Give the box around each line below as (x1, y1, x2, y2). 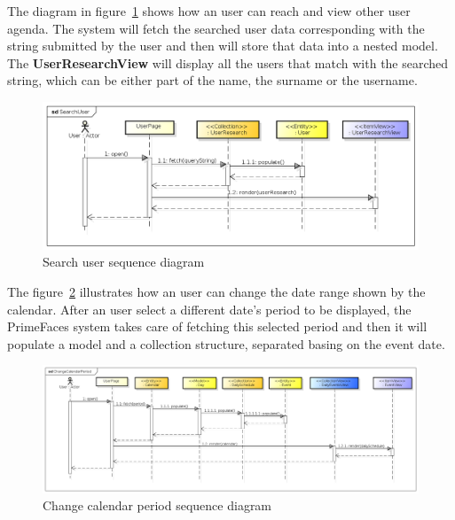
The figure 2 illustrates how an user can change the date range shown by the (7, 283, 426, 301)
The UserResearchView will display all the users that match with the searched (7, 53, 449, 72)
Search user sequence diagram (43, 252, 205, 271)
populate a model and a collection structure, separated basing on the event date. (7, 334, 445, 353)
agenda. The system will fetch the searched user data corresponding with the (7, 19, 425, 37)
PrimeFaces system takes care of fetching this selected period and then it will (7, 317, 428, 336)
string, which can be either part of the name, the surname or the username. (7, 71, 418, 89)
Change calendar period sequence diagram (43, 496, 272, 515)
